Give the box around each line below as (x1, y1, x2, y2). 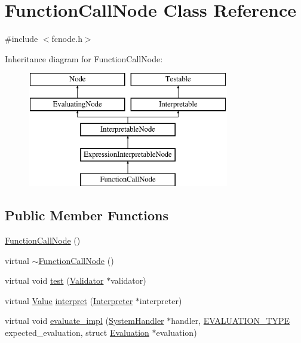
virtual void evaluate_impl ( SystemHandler (5, 314, 164, 327)
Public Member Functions (5, 206, 168, 224)
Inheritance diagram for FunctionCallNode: (5, 52, 163, 65)
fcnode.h (51, 32, 82, 45)
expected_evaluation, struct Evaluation (5, 326, 149, 339)
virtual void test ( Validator (5, 274, 104, 287)
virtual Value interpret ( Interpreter (5, 294, 133, 306)
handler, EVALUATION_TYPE (171, 314, 290, 327)
